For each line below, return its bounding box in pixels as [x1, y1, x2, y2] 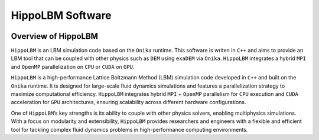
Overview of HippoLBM [11, 31, 99, 41]
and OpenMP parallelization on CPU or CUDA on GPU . [11, 63, 135, 70]
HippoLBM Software [11, 9, 112, 22]
